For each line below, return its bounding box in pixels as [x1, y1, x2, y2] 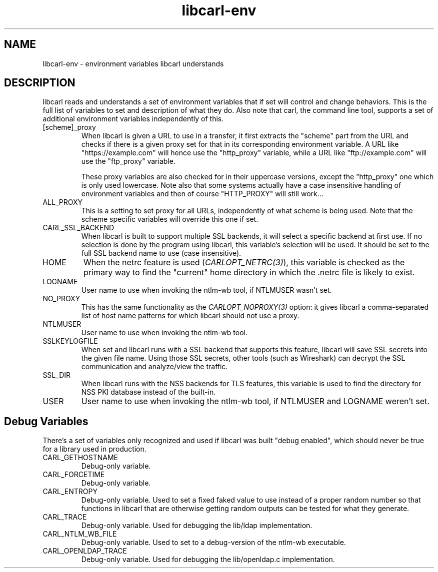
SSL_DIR [42, 371, 71, 380]
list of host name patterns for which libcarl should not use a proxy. [81, 311, 299, 320]
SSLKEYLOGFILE [42, 337, 98, 346]
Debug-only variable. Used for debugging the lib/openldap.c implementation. [81, 555, 335, 564]
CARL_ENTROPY [42, 487, 97, 496]
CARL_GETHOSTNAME [42, 453, 118, 462]
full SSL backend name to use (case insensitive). [81, 249, 241, 258]
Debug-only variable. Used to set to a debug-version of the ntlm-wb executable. [81, 538, 346, 547]
